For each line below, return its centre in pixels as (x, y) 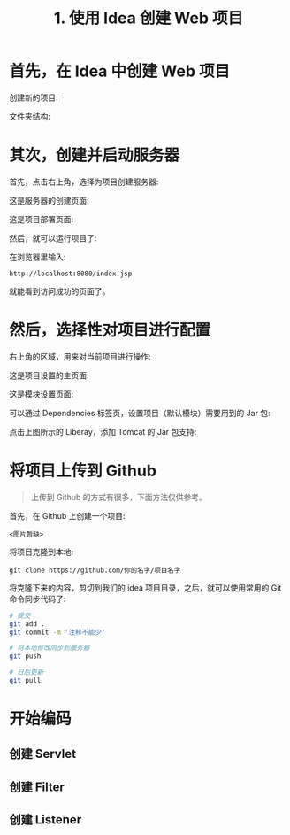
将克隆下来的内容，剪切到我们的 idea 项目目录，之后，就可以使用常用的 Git (145, 588)
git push (25, 656)
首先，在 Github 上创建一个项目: (67, 515)
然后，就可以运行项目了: (53, 238)
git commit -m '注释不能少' (57, 632)
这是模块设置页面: (42, 394)
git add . (27, 624)
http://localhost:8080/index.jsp (71, 274)
